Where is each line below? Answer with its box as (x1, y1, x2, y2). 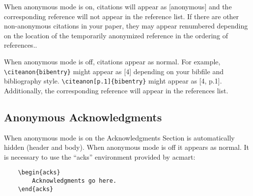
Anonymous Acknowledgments (4, 109, 162, 124)
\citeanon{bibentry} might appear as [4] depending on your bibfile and (4, 66, 224, 76)
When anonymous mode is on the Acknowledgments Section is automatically (4, 132, 235, 142)
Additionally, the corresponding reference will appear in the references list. (4, 85, 228, 95)
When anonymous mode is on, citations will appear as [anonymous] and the (4, 1, 232, 11)
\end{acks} (18, 185, 54, 193)
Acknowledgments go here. (32, 177, 117, 185)
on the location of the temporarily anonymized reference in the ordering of (4, 30, 228, 40)
